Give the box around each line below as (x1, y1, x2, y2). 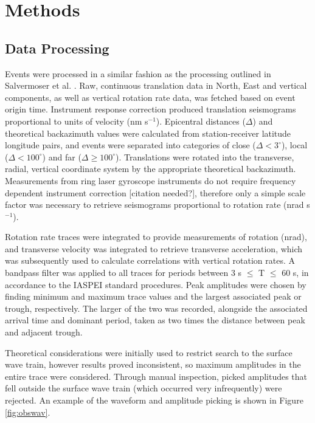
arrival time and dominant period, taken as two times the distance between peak (5, 314, 305, 326)
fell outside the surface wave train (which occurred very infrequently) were (5, 382, 282, 394)
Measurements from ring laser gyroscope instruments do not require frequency (5, 174, 296, 187)
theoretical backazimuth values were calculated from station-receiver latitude (5, 126, 291, 139)
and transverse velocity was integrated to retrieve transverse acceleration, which (5, 242, 303, 255)
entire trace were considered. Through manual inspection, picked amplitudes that (5, 370, 308, 382)
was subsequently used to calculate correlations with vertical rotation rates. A (5, 254, 296, 267)
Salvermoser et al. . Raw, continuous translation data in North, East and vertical (5, 79, 307, 92)
